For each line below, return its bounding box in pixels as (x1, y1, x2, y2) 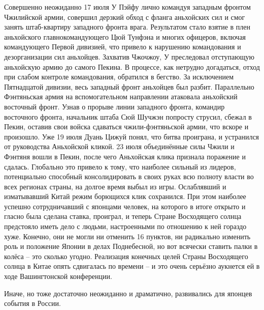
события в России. (4, 298, 61, 308)
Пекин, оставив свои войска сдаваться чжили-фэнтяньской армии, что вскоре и (4, 121, 249, 132)
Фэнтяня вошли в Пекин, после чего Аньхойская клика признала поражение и (4, 151, 246, 161)
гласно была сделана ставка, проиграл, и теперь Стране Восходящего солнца (4, 211, 242, 221)
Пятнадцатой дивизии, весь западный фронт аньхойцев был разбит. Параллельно (4, 81, 254, 92)
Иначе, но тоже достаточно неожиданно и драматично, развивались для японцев (4, 288, 252, 298)
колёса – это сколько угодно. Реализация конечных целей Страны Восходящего (4, 250, 248, 261)
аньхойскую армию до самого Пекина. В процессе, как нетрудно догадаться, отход (4, 61, 260, 72)
